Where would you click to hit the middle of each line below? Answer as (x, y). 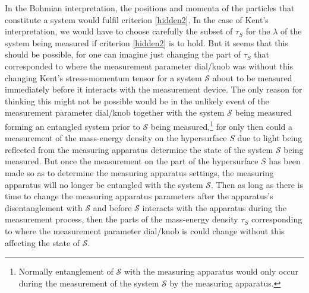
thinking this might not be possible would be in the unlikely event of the (137, 101)
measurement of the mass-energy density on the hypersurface (116, 138)
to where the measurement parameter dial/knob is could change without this (145, 230)
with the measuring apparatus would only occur (211, 271)
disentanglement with (44, 207)
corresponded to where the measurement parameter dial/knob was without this (149, 66)
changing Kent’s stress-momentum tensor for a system (103, 77)
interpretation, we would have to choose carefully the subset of (119, 31)
